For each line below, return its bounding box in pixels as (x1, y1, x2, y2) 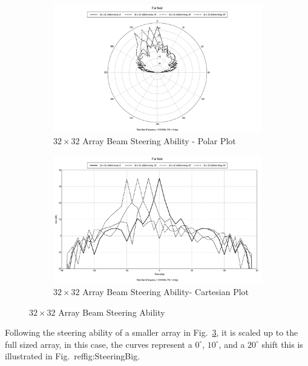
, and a (218, 338, 245, 350)
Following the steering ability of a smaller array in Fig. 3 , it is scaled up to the (5, 326, 298, 339)
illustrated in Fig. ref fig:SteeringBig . (5, 350, 140, 362)
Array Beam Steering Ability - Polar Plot (82, 135, 236, 147)
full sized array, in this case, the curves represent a (5, 338, 192, 350)
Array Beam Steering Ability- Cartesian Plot (82, 285, 249, 298)
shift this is (261, 338, 303, 350)
